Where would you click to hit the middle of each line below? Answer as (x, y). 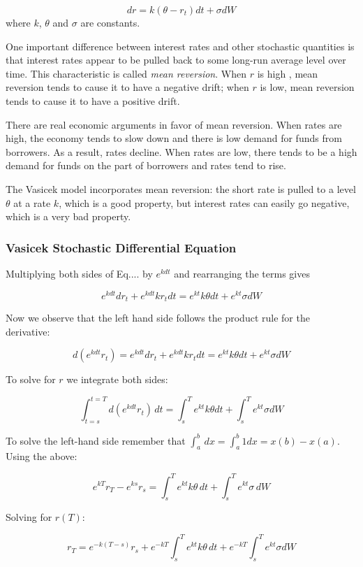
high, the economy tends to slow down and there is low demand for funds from (174, 138)
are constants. (110, 22)
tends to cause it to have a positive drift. (93, 100)
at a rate (32, 202)
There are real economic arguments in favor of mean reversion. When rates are (174, 124)
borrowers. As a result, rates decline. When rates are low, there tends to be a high (181, 151)
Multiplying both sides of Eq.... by (79, 273)
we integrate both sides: (117, 379)
